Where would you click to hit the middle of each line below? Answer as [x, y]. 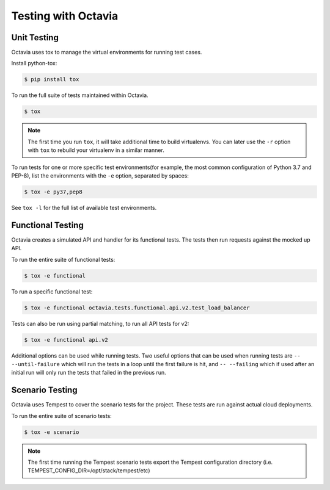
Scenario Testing [44, 390]
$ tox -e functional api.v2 [66, 340]
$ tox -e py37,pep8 [53, 192]
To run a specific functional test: [52, 291]
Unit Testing [35, 38]
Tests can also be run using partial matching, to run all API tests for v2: [100, 323]
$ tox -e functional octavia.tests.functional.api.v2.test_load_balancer [137, 308]
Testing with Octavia [65, 16]
